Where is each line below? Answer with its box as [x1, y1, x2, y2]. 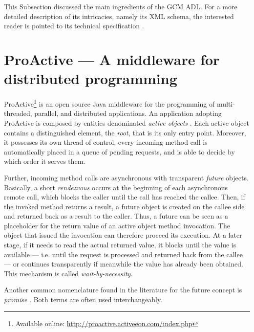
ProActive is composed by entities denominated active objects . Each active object [4, 117, 249, 128]
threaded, [4, 108, 32, 118]
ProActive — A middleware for [4, 49, 220, 69]
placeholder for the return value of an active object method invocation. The [4, 220, 230, 230]
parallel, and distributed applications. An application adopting [34, 108, 222, 118]
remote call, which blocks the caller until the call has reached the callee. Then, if [4, 192, 245, 202]
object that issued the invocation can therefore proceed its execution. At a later [4, 230, 242, 240]
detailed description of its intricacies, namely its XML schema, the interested [4, 11, 234, 21]
